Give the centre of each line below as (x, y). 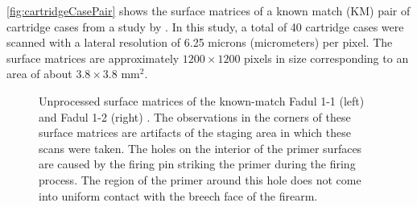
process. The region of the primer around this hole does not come (200, 179)
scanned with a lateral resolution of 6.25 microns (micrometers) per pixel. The (200, 42)
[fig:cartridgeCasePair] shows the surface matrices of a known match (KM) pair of (208, 10)
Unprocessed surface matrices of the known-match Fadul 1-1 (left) (202, 100)
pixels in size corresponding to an (326, 58)
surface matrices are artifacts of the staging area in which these (195, 132)
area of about (39, 74)
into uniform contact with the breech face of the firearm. (178, 195)
